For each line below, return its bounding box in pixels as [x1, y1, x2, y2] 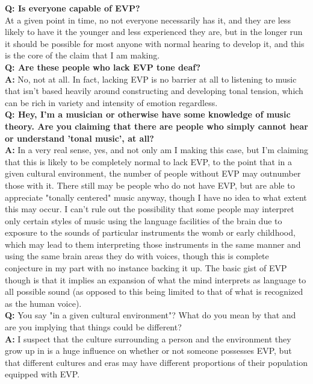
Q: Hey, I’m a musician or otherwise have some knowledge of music [5, 108, 291, 121]
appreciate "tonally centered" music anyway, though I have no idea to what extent [5, 190, 307, 203]
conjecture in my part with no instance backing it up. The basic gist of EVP [5, 262, 287, 274]
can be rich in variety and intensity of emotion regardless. [5, 96, 218, 109]
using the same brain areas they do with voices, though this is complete [5, 250, 269, 262]
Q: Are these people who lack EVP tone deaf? [5, 60, 201, 73]
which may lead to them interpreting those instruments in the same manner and [5, 238, 301, 250]
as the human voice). [5, 297, 82, 309]
